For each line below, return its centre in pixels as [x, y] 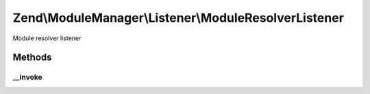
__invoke [27, 77]
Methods [32, 58]
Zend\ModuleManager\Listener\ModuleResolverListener [178, 18]
